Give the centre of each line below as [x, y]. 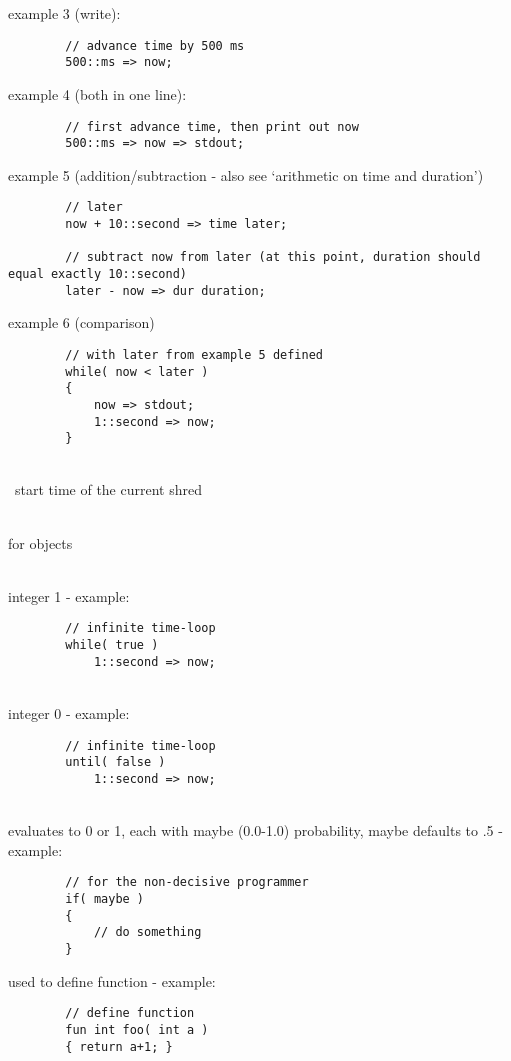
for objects [40, 542]
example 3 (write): [64, 13]
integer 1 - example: [69, 595]
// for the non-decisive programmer [187, 882]
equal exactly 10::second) [97, 274]
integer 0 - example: [69, 713]
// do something [147, 932]
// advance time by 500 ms [155, 45]
